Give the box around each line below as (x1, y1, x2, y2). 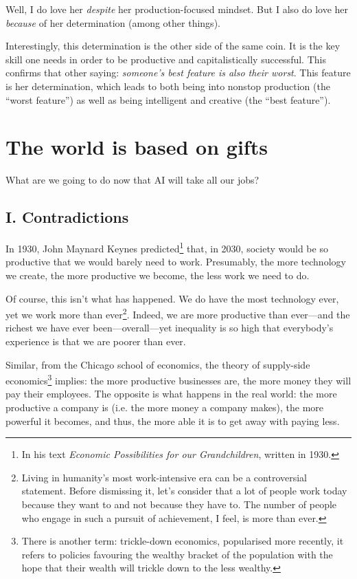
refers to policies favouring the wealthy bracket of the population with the (21, 547, 333, 561)
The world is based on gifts (5, 133, 268, 161)
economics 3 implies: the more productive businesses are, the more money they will (5, 371, 352, 387)
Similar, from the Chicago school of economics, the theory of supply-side (5, 357, 310, 371)
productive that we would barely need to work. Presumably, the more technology (5, 254, 346, 269)
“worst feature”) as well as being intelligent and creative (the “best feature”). (5, 92, 331, 107)
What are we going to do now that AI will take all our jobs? (5, 173, 260, 187)
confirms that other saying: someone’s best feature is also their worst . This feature (5, 65, 351, 80)
